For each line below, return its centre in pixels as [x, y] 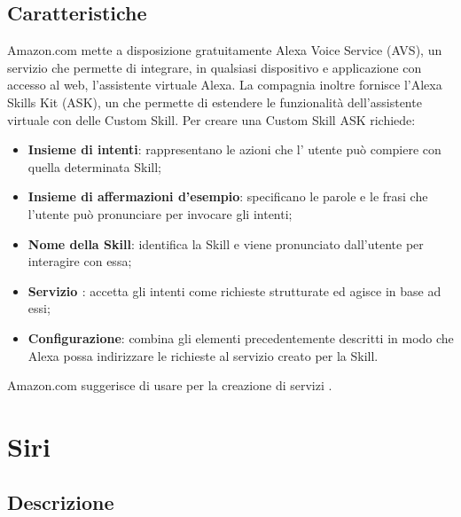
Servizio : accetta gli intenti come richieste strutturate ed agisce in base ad [234, 290]
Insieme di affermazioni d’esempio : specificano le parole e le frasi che [228, 196]
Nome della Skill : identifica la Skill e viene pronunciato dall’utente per [226, 243]
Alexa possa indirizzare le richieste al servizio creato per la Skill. [203, 355]
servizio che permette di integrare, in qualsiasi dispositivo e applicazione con [215, 67]
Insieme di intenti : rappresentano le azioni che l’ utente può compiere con [234, 149]
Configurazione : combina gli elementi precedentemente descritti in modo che [241, 337]
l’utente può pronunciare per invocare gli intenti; [160, 213]
